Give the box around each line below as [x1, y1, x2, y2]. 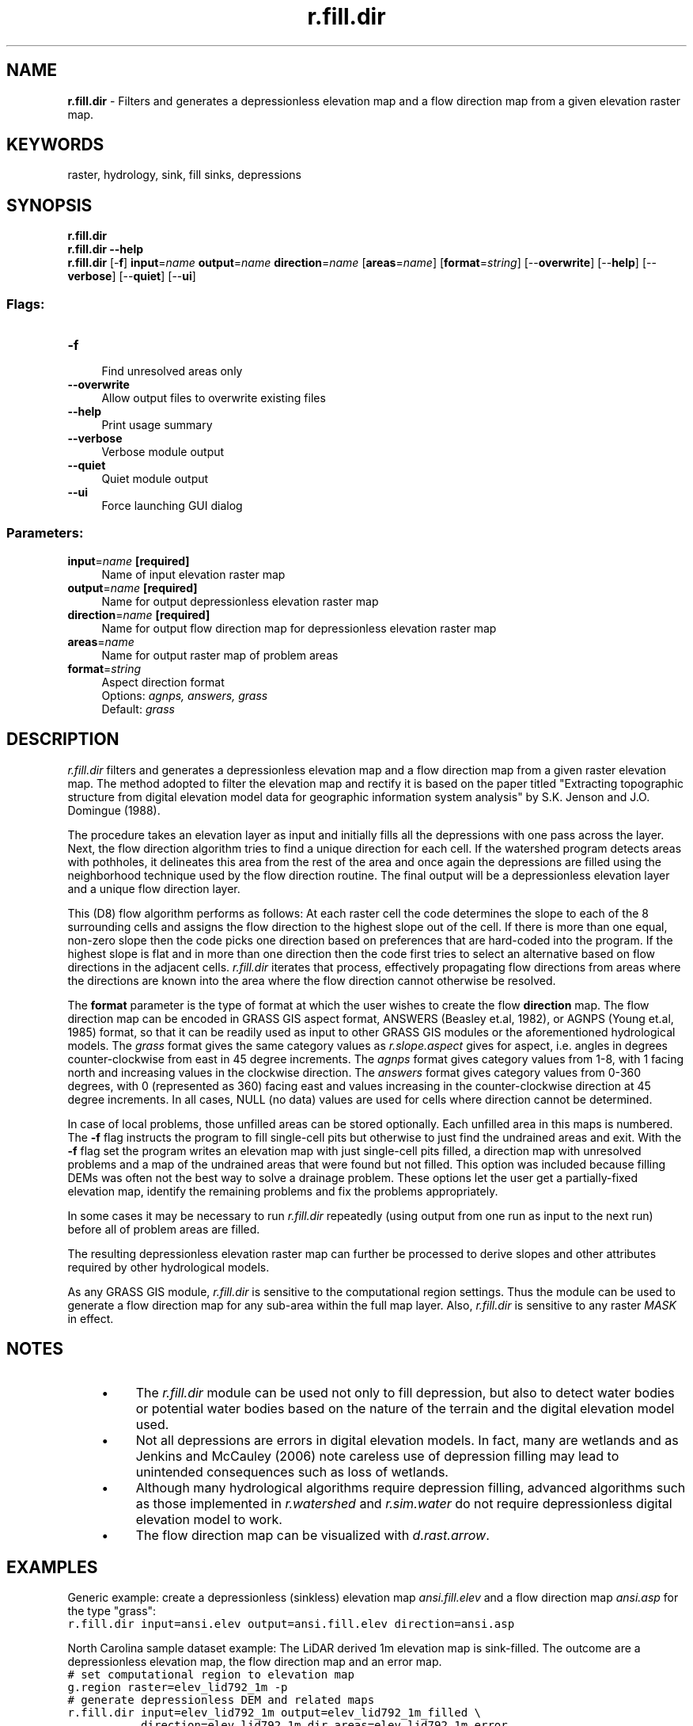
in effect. [67, 1311, 114, 1325]
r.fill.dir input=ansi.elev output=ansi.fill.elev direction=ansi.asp [67, 1618, 515, 1631]
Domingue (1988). [67, 803, 161, 817]
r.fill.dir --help [67, 242, 144, 257]
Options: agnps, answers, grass [101, 688, 268, 702]
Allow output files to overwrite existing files [101, 391, 326, 405]
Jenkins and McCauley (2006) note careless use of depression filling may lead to [135, 1448, 619, 1465]
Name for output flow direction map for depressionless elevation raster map [101, 621, 497, 635]
